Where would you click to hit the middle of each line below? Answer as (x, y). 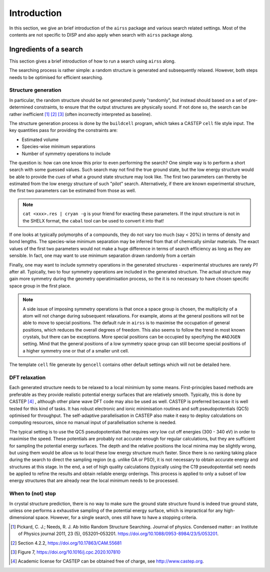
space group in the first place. (40, 285)
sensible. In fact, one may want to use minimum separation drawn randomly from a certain (102, 255)
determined (21, 107)
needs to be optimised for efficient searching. (56, 77)
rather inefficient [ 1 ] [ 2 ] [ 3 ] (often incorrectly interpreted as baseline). (80, 114)
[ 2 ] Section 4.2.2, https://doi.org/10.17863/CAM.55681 (66, 543)
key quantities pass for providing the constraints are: (63, 130)
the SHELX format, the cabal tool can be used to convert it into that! (93, 220)
